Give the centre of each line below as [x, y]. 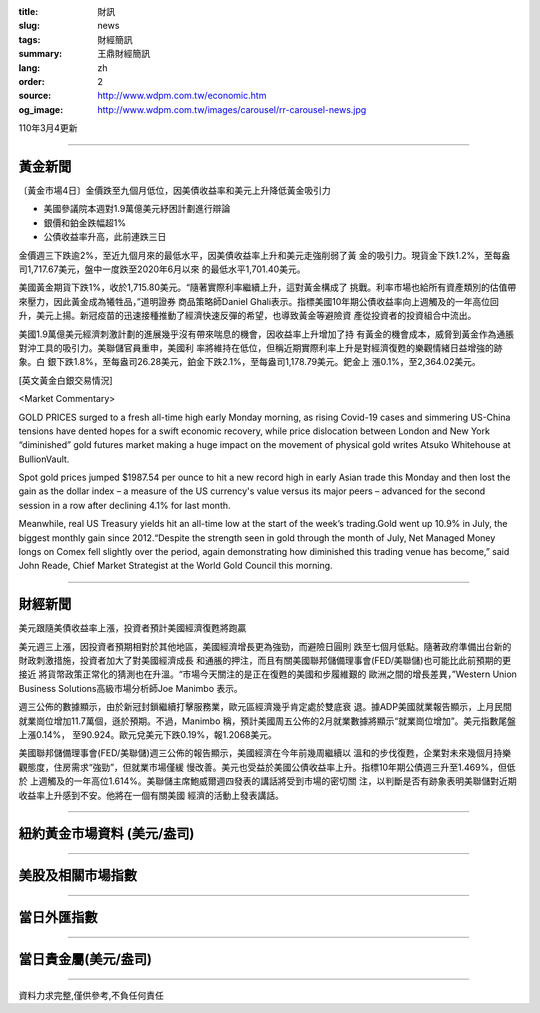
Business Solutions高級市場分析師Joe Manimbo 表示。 [131, 688]
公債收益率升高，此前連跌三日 [105, 237]
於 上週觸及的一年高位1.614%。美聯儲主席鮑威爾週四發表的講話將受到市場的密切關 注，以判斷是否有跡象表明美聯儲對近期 [267, 781]
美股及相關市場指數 [77, 875]
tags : [29, 39]
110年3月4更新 [48, 128]
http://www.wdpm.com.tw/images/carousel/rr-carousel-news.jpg [232, 109]
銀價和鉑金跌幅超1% [85, 222]
